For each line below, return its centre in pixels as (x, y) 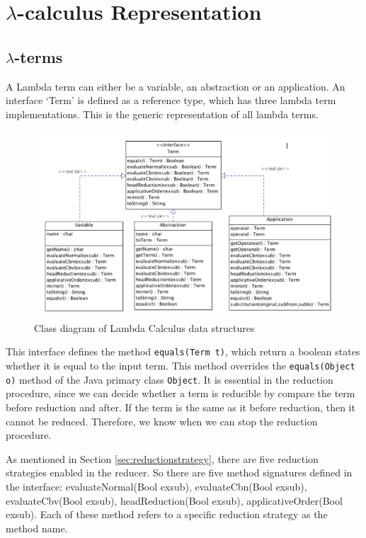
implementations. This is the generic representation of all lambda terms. (162, 114)
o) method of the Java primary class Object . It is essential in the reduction (170, 379)
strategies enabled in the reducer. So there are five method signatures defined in (179, 473)
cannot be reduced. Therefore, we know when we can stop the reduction (162, 421)
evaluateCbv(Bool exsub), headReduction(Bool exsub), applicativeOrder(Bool (174, 500)
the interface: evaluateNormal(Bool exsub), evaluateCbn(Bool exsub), (156, 486)
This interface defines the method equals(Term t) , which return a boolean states (183, 351)
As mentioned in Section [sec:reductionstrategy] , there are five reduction (162, 458)
